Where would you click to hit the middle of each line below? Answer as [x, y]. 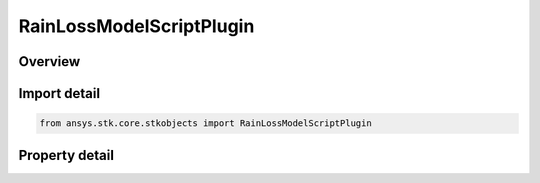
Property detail [66, 155]
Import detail [59, 93]
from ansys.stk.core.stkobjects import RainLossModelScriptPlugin [205, 123]
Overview [49, 61]
